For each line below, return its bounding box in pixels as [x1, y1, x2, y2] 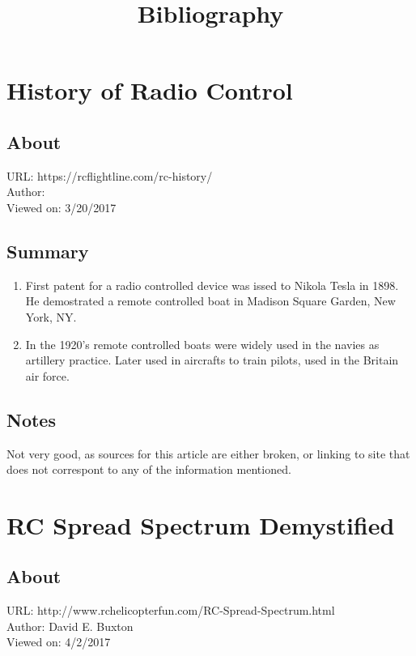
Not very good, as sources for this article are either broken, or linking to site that [6, 445, 410, 462]
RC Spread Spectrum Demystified [6, 508, 395, 541]
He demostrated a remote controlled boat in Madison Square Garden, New [25, 292, 396, 309]
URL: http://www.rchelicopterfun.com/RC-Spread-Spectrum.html [6, 602, 335, 619]
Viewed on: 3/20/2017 [6, 198, 117, 215]
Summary [6, 238, 89, 263]
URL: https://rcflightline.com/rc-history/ [6, 167, 213, 184]
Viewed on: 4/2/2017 [6, 633, 111, 650]
